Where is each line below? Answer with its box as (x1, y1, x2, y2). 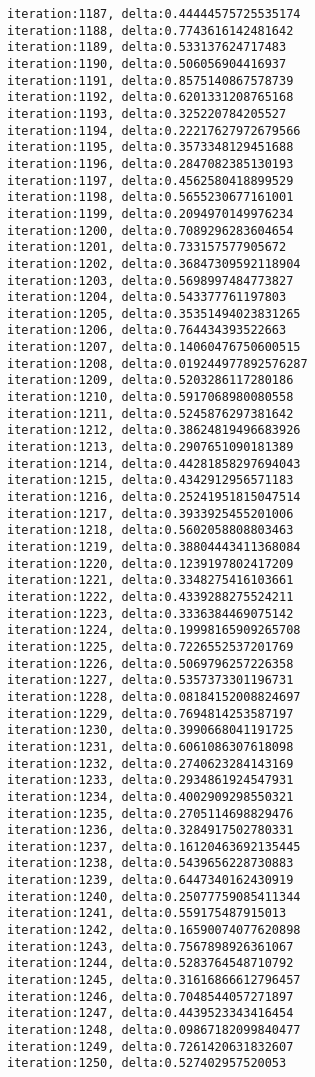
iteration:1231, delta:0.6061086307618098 (7, 739, 294, 754)
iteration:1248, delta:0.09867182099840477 (7, 1023, 301, 1038)
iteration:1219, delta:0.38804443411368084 (7, 540, 301, 554)
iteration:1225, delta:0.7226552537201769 (7, 639, 294, 654)
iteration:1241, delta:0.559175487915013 (7, 906, 287, 921)
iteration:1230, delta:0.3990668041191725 (7, 723, 294, 738)
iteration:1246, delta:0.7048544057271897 (7, 989, 294, 1004)
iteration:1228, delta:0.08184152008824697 (7, 689, 301, 704)
